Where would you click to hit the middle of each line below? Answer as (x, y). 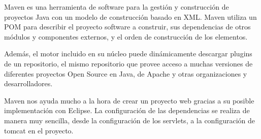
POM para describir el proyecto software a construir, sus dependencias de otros (127, 27)
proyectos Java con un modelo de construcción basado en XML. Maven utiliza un (130, 16)
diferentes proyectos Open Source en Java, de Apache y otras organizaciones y (126, 73)
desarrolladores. (28, 83)
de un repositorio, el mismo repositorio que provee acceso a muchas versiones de (128, 63)
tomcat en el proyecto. (39, 130)
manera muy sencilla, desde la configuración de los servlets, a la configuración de (130, 120)
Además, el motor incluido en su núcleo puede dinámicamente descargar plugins (128, 54)
